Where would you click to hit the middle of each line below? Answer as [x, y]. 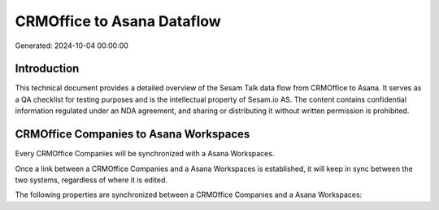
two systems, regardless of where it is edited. [91, 180]
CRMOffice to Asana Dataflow [118, 21]
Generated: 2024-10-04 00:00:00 [72, 46]
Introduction [47, 69]
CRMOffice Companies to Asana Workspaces [133, 134]
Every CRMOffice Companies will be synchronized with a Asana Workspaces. [145, 154]
